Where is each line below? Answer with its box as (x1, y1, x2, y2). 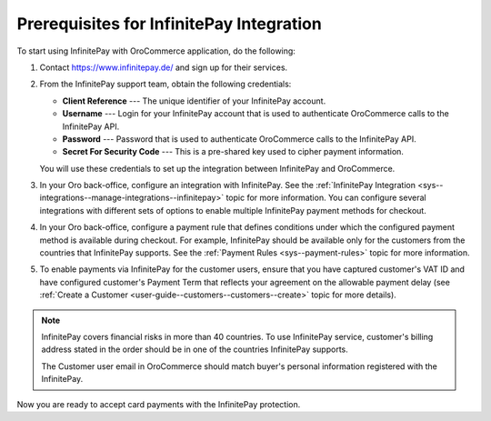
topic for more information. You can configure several (225, 192, 426, 204)
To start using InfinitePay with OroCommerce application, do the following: (16, 45, 296, 56)
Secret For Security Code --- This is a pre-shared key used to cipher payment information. (62, 146, 405, 157)
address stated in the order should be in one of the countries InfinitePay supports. (41, 344, 349, 355)
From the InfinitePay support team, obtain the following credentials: (39, 78, 292, 90)
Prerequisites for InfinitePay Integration (16, 14, 322, 34)
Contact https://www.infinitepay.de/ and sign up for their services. (39, 62, 288, 73)
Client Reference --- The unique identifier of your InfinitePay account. (62, 95, 326, 106)
